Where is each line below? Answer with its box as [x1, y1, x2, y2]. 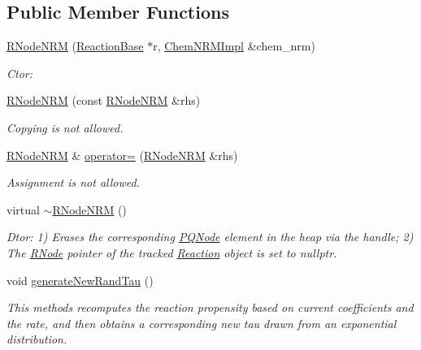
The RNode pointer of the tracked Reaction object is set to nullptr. [7, 244, 337, 261]
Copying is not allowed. [7, 119, 124, 136]
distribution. [7, 331, 67, 348]
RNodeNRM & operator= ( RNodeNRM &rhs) [7, 146, 238, 163]
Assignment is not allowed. [7, 174, 140, 191]
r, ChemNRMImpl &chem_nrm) [153, 37, 315, 54]
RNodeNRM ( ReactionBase [7, 37, 144, 54]
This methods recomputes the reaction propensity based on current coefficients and [7, 299, 414, 316]
